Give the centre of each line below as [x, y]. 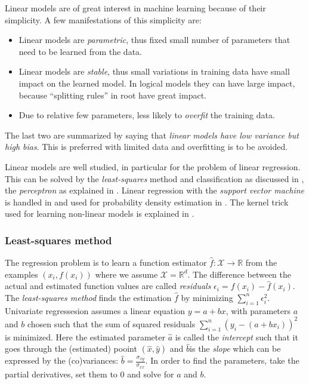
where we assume [126, 274]
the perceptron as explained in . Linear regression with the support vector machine [155, 190]
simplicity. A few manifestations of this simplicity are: [103, 19]
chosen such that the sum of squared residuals [111, 323]
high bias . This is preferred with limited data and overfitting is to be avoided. [146, 147]
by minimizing [207, 297]
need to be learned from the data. [80, 51]
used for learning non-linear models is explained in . [100, 213]
